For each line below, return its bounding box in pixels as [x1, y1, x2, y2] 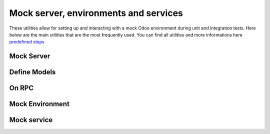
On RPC [9, 84, 34, 92]
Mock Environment [9, 100, 70, 108]
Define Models [9, 68, 56, 76]
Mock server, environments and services [9, 7, 183, 18]
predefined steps [9, 39, 44, 45]
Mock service [9, 115, 53, 124]
